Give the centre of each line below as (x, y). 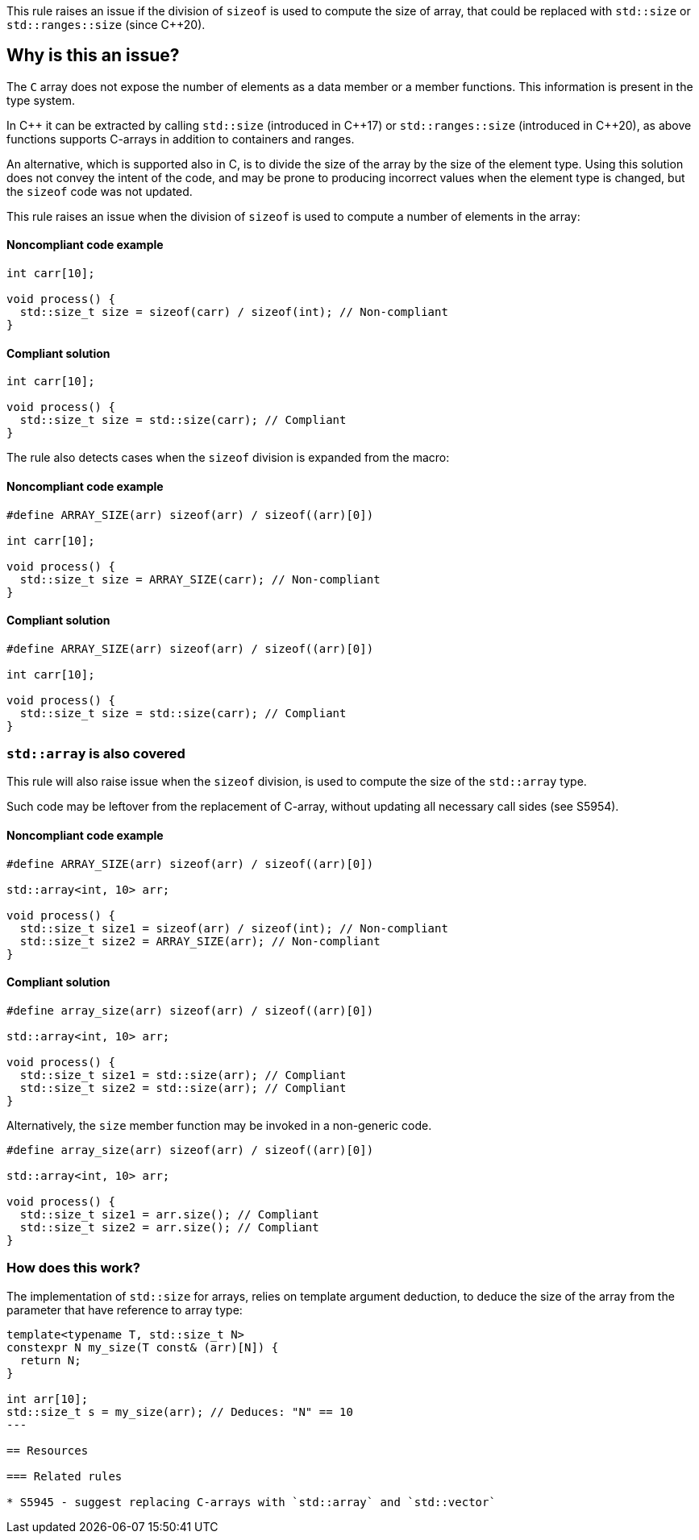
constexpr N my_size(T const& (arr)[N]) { (143, 1347)
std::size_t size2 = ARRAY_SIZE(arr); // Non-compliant (200, 941)
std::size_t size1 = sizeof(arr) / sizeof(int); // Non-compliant (234, 928)
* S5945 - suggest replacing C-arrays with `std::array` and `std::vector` (251, 1502)
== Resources (48, 1450)
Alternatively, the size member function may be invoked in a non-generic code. (219, 1125)
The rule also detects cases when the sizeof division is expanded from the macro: (228, 458)
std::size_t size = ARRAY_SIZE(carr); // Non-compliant (200, 579)
